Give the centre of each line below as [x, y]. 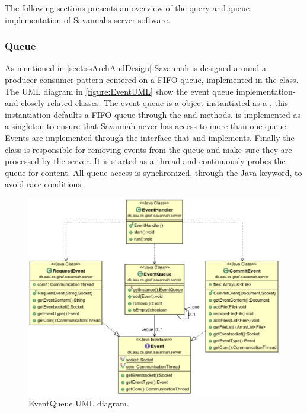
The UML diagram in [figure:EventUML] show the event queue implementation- [150, 91]
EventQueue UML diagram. [79, 403]
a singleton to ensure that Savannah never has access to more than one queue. [147, 126]
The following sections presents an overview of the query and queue [127, 8]
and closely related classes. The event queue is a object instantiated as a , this [147, 103]
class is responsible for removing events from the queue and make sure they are [148, 149]
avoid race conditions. [44, 184]
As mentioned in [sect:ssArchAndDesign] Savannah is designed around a [136, 68]
